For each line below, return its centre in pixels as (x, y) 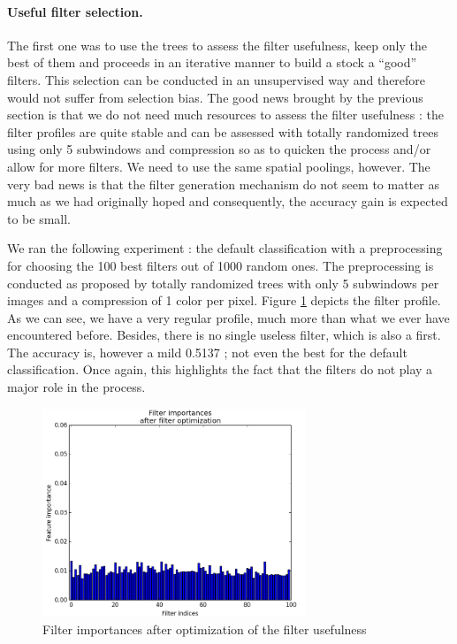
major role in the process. (76, 387)
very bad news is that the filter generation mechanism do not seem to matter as (223, 184)
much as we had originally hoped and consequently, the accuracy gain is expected (228, 201)
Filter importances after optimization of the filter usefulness (205, 629)
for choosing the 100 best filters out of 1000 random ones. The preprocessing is (221, 265)
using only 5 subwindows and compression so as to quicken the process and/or (219, 149)
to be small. (39, 218)
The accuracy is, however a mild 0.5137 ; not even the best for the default (207, 352)
